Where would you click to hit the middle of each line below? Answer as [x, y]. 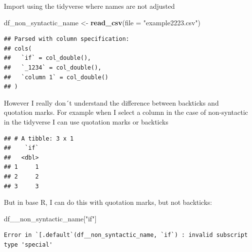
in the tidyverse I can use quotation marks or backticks [86, 121]
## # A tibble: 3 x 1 [39, 138]
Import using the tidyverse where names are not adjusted [90, 6]
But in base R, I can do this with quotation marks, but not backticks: [108, 202]
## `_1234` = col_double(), [53, 67]
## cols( [18, 48]
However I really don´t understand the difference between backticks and [111, 102]
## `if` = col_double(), [47, 58]
